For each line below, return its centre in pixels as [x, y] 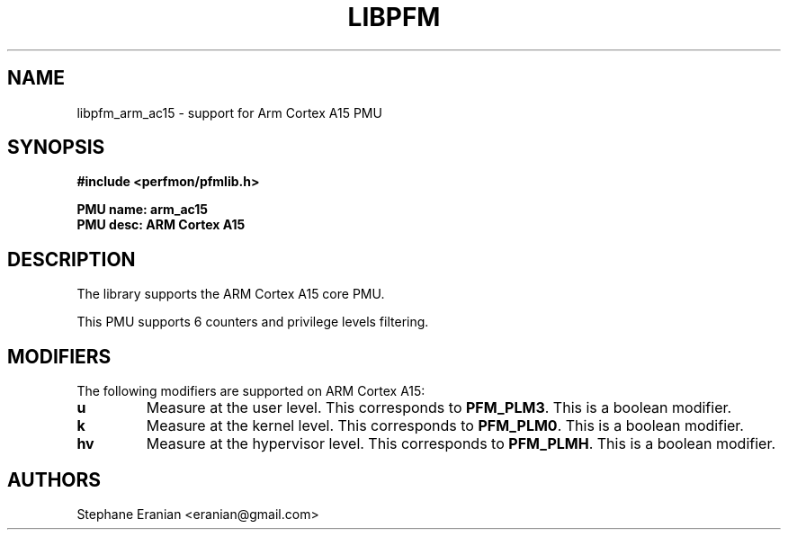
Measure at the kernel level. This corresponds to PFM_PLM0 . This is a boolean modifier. [445, 426]
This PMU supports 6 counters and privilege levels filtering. [253, 322]
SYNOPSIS [56, 148]
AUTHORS [54, 479]
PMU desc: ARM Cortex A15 [161, 225]
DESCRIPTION [72, 259]
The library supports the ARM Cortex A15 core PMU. [231, 294]
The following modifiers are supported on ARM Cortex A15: [251, 391]
